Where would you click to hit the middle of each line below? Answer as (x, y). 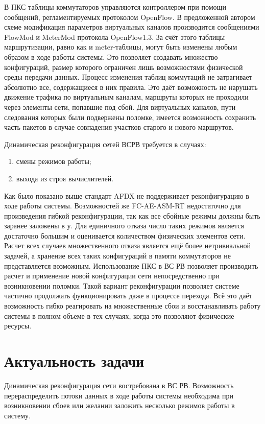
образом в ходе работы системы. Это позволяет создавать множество (111, 56)
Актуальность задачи (74, 361)
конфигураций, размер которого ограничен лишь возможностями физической (124, 67)
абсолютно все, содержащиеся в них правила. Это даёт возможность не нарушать (131, 87)
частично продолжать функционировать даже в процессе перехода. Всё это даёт (128, 296)
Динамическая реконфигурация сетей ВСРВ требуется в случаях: (105, 144)
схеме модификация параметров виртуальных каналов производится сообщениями (132, 27)
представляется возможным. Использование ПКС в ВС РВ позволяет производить (131, 265)
